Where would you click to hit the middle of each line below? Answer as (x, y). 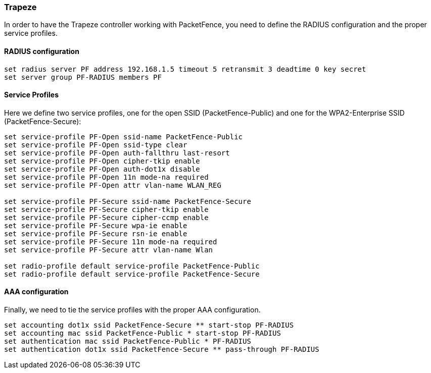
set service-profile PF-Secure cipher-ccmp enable (106, 217)
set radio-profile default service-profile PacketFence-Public (132, 266)
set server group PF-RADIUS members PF (83, 77)
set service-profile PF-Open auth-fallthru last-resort (117, 153)
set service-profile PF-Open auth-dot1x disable (102, 169)
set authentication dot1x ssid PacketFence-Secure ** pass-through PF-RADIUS (162, 350)
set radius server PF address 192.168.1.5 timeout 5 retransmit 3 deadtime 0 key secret (185, 69)
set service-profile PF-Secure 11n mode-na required (111, 242)
